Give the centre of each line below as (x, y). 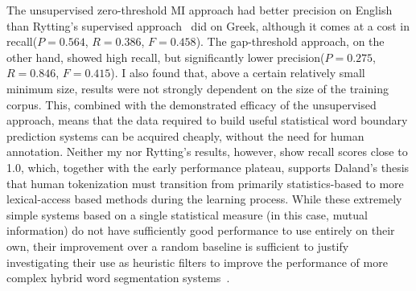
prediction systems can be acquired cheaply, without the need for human (185, 135)
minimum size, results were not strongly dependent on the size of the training (198, 88)
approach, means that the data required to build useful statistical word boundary (207, 120)
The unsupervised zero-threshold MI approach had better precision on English (200, 10)
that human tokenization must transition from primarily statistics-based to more (205, 183)
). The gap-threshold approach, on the (290, 41)
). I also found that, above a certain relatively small (238, 73)
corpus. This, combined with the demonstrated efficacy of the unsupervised (192, 104)
